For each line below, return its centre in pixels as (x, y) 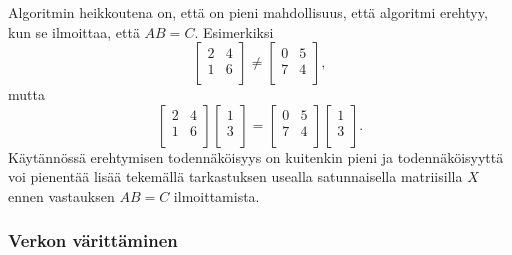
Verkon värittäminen (93, 240)
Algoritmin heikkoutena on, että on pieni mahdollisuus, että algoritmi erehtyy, (248, 12)
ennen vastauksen (61, 195)
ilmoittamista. (216, 195)
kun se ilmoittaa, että (74, 31)
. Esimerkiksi (234, 31)
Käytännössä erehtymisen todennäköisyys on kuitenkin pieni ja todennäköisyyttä (256, 156)
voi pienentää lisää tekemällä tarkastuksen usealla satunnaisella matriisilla (235, 176)
